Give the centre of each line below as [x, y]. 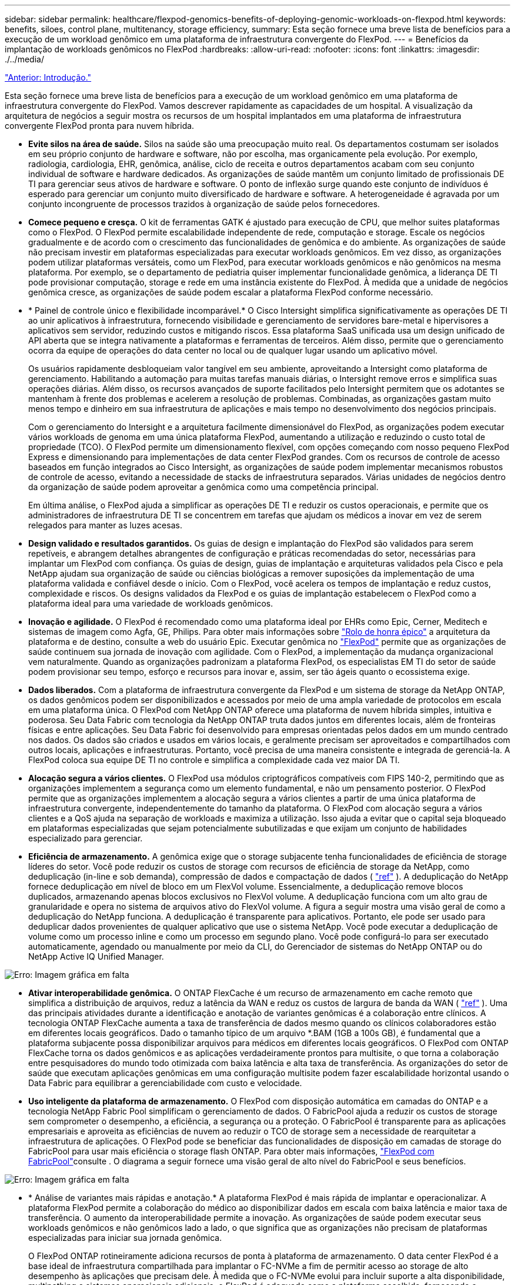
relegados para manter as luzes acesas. [105, 525]
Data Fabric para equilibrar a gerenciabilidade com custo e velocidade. [165, 1083]
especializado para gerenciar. [86, 838]
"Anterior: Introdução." [48, 77]
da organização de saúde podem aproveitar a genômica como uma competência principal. [203, 487]
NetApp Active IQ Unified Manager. [96, 956]
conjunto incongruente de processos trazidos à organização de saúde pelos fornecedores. [204, 204]
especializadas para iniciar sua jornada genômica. [125, 1238]
